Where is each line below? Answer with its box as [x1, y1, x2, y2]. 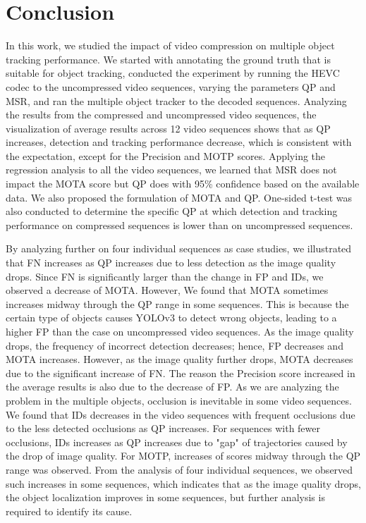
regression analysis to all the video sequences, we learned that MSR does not [6, 162, 337, 177]
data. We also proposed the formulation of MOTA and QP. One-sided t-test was [6, 190, 353, 204]
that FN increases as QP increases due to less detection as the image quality [6, 255, 336, 270]
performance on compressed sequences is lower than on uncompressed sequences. [6, 217, 353, 232]
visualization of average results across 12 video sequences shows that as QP [6, 121, 331, 135]
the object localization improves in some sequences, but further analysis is [6, 490, 325, 505]
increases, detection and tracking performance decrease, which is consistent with [6, 135, 352, 149]
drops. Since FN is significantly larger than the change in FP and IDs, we [6, 269, 324, 283]
